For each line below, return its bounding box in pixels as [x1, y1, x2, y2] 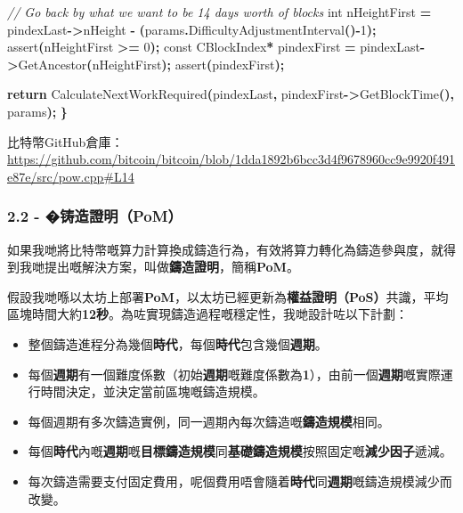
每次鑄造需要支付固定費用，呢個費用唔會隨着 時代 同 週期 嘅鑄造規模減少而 [28, 471, 452, 490]
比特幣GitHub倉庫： [7, 132, 124, 151]
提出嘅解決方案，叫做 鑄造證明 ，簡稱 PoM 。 [44, 257, 299, 276]
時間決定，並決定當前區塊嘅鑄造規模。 [40, 382, 265, 401]
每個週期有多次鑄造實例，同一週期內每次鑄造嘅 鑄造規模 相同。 [28, 411, 390, 430]
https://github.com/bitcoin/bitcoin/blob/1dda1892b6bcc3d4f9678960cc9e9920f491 [7, 150, 455, 168]
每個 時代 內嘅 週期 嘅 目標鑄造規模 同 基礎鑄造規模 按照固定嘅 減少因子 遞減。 [28, 442, 452, 460]
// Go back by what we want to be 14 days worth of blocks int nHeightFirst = [7, 3, 432, 20]
